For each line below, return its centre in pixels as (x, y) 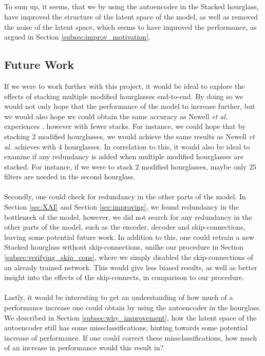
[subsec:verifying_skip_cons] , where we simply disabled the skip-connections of (129, 257)
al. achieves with (30, 146)
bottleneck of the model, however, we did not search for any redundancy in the (128, 217)
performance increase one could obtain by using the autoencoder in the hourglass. (133, 307)
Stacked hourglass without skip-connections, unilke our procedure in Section (124, 247)
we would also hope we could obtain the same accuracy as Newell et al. (116, 116)
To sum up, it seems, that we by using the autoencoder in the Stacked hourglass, (131, 6)
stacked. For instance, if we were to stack (69, 166)
